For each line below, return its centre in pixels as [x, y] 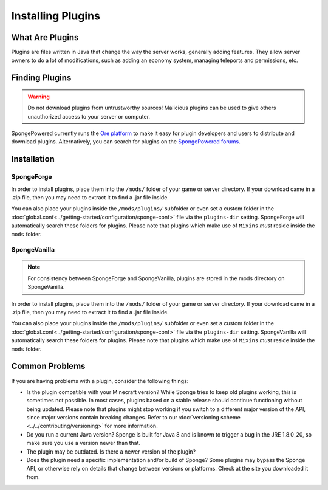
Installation [33, 159]
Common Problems [48, 366]
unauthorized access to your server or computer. [89, 116]
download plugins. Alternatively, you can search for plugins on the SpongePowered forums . [126, 142]
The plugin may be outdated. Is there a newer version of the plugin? [111, 451]
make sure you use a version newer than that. [84, 443]
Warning [39, 97]
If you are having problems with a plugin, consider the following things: [100, 381]
